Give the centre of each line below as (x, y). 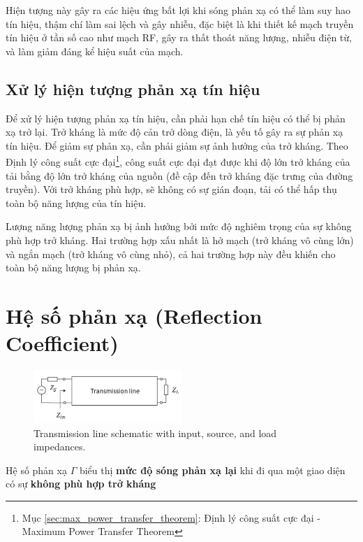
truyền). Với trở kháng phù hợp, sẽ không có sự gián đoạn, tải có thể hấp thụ (171, 189)
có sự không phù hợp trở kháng (81, 484)
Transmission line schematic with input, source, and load (155, 433)
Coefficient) (62, 343)
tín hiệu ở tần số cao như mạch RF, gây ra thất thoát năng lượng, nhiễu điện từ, (179, 37)
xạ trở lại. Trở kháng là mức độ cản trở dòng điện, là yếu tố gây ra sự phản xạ (175, 132)
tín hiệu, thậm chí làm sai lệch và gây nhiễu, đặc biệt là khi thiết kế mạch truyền (180, 23)
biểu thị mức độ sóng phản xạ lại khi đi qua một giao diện (212, 470)
